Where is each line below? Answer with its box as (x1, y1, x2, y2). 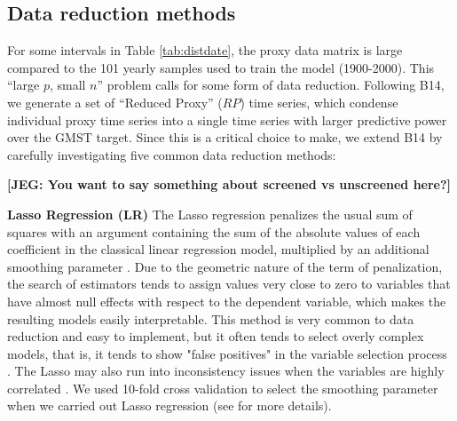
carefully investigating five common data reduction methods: (7, 145, 336, 163)
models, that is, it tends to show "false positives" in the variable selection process (7, 344, 447, 362)
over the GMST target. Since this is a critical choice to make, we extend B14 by (7, 128, 443, 147)
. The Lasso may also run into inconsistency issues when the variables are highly (7, 361, 445, 380)
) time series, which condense (240, 92, 398, 111)
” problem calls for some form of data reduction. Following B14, (97, 75, 445, 94)
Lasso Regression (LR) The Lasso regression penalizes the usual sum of (7, 204, 413, 223)
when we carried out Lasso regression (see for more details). (7, 396, 332, 415)
